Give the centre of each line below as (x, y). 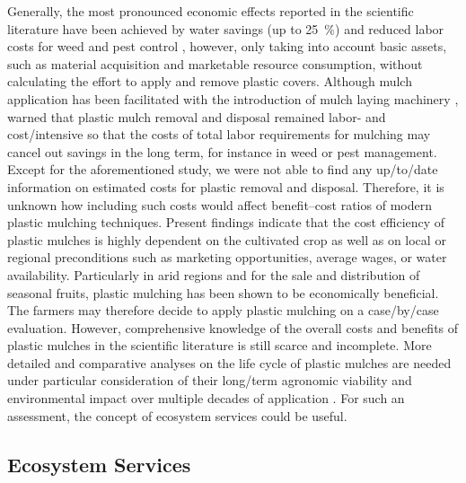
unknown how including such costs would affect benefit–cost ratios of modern (220, 204)
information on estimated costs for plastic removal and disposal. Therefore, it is (226, 186)
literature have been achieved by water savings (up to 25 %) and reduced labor (226, 28)
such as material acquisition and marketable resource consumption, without (215, 63)
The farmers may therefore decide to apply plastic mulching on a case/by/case (223, 310)
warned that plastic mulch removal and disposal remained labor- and (197, 116)
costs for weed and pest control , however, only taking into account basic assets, (227, 46)
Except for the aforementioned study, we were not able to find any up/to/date (223, 169)
